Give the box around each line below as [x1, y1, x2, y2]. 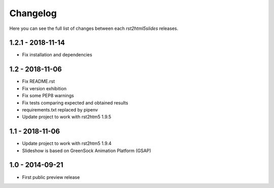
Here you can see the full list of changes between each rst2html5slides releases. [9, 25, 179, 31]
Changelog [9, 8, 57, 19]
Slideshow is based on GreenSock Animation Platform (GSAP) [22, 147, 152, 154]
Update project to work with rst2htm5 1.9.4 [22, 140, 112, 146]
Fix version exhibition [22, 85, 67, 91]
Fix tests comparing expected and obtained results [22, 99, 128, 106]
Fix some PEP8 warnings [22, 93, 74, 99]
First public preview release [22, 174, 80, 180]
